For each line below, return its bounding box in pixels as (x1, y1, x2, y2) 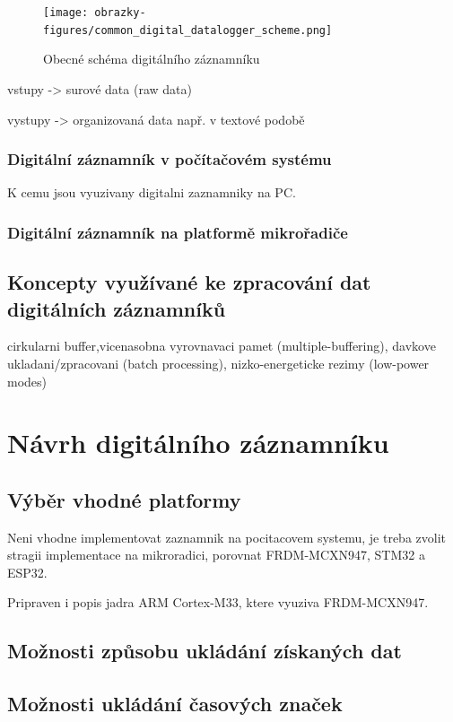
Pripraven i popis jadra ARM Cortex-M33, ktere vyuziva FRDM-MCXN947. (7, 593, 429, 612)
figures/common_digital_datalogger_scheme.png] (43, 23, 333, 37)
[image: (43, 6, 89, 19)
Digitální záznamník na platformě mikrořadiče (7, 221, 348, 243)
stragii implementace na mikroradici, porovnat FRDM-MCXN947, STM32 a (7, 545, 425, 564)
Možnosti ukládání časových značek (7, 690, 343, 718)
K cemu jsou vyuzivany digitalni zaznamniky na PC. (7, 183, 296, 202)
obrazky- (94, 6, 146, 19)
